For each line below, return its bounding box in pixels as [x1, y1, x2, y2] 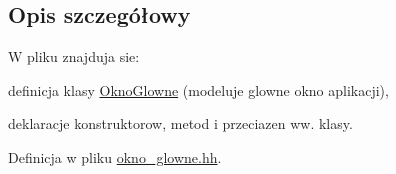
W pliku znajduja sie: [8, 46, 140, 67]
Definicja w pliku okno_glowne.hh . [8, 146, 222, 167]
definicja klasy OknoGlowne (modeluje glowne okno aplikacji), [8, 79, 389, 100]
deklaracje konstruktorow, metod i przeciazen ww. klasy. [8, 113, 353, 134]
